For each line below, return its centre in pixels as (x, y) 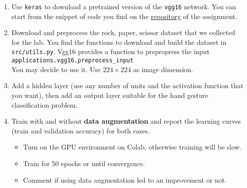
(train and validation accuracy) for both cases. (80, 130)
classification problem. (44, 104)
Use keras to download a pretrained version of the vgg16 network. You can (124, 6)
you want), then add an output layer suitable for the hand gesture (110, 95)
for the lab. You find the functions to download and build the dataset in (119, 42)
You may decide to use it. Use (56, 69)
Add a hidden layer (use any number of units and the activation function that (127, 85)
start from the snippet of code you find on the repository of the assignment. (124, 16)
